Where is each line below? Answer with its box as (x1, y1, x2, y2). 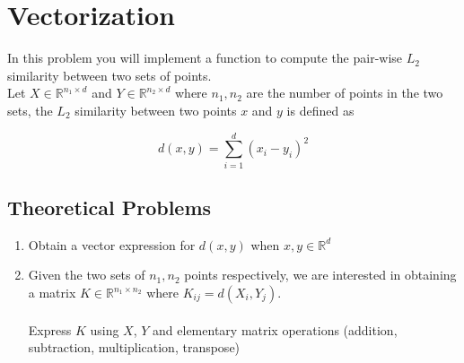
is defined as (286, 100, 355, 119)
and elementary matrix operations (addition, (153, 320, 398, 339)
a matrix (28, 283, 76, 302)
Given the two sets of (28, 265, 145, 284)
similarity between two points (74, 100, 237, 119)
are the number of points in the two (246, 83, 443, 102)
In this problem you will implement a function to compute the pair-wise (7, 48, 403, 67)
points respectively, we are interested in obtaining (184, 265, 457, 284)
